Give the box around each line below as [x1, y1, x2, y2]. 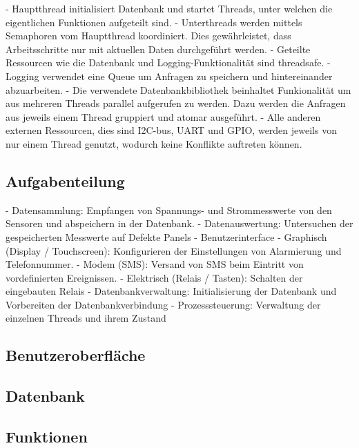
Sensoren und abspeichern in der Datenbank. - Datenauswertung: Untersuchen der [6, 216, 353, 231]
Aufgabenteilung [6, 170, 125, 191]
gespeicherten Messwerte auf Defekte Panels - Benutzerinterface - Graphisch [6, 229, 327, 244]
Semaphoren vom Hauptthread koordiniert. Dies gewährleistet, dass [6, 28, 291, 43]
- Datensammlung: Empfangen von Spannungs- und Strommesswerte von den [6, 202, 332, 217]
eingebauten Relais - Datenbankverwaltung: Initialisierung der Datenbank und [6, 284, 337, 298]
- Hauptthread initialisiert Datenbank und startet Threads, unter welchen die [6, 1, 333, 15]
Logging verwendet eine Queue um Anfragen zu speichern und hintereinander [6, 68, 333, 83]
